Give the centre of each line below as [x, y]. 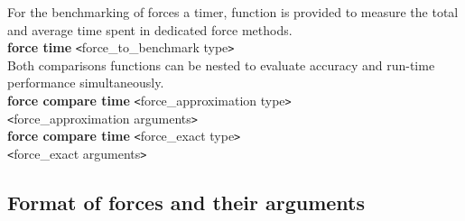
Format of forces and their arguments [186, 203]
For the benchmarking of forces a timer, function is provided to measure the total [233, 12]
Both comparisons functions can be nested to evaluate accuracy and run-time [221, 64]
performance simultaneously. [86, 83]
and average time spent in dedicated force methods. [150, 29]
